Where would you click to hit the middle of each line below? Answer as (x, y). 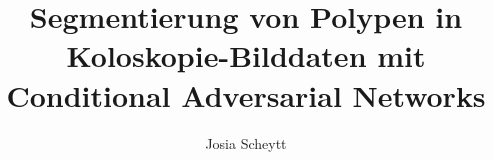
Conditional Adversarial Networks (246, 94)
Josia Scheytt (246, 142)
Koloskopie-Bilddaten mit (246, 55)
